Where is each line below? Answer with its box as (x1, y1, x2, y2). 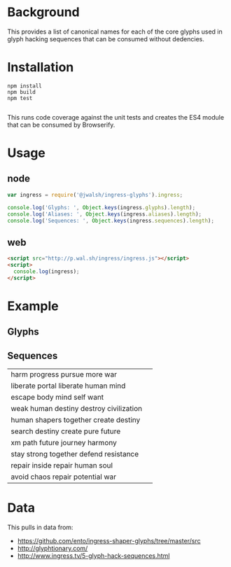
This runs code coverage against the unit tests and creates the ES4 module (7, 113, 225, 121)
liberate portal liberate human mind (10, 381, 126, 391)
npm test (7, 94, 33, 101)
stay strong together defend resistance (10, 449, 139, 459)
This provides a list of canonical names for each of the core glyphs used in (7, 27, 223, 36)
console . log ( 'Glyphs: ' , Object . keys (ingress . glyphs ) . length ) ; (7, 204, 196, 211)
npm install (7, 82, 42, 90)
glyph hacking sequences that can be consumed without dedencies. (7, 34, 205, 43)
